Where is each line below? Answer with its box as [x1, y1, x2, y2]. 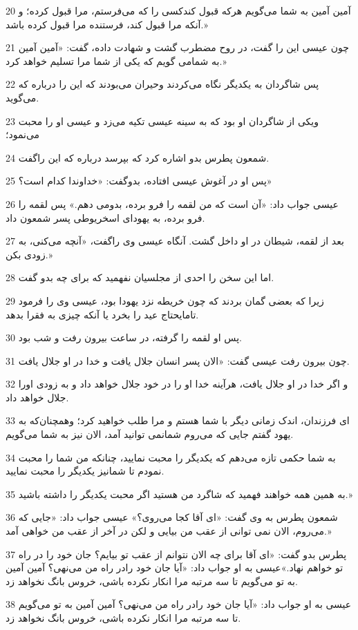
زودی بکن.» [6, 247, 53, 261]
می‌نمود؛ [6, 127, 40, 142]
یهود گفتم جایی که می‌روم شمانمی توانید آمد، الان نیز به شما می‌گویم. [6, 427, 294, 441]
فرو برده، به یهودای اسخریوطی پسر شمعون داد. [6, 210, 205, 225]
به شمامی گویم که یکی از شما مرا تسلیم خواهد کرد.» [6, 53, 227, 68]
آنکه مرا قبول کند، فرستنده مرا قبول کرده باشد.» [6, 17, 208, 31]
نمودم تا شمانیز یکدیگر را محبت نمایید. [6, 464, 164, 478]
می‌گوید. [6, 90, 39, 104]
